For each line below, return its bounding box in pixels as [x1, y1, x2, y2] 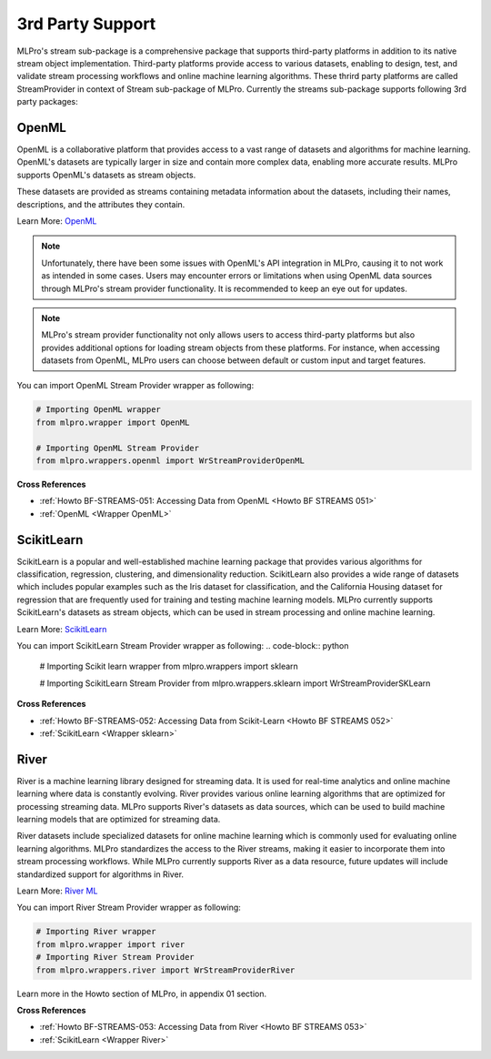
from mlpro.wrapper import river [35, 939, 185, 950]
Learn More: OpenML [16, 215, 97, 227]
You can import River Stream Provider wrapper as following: [16, 902, 241, 913]
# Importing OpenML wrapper [35, 405, 161, 415]
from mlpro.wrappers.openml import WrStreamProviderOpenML [35, 456, 305, 466]
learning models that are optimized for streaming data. [16, 814, 221, 825]
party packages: [16, 96, 79, 107]
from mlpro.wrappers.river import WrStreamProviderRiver [35, 964, 296, 975]
